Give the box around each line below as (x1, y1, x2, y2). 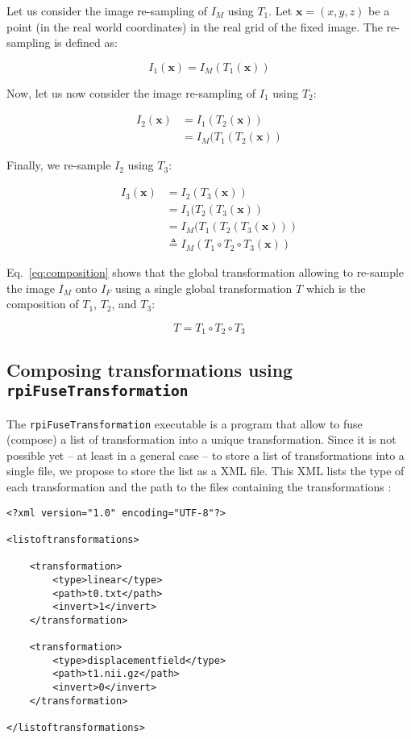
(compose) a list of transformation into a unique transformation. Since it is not (6, 431, 396, 448)
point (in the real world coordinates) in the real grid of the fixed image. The (6, 18, 383, 35)
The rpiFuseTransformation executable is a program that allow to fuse (6, 415, 363, 432)
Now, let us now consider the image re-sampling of (6, 84, 256, 101)
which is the (305, 279, 366, 296)
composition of (6, 295, 79, 312)
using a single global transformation (115, 279, 293, 296)
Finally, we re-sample (6, 157, 111, 173)
